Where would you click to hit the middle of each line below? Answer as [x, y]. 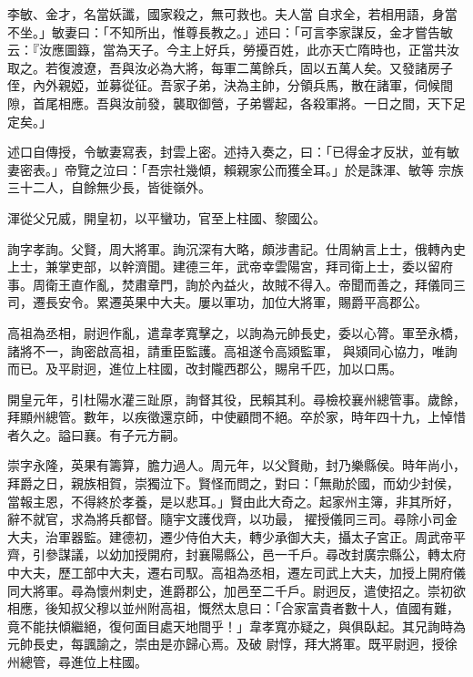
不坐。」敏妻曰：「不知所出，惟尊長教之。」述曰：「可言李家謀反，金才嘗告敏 [230, 31]
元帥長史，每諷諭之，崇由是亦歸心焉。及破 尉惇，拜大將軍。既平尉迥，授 [226, 644]
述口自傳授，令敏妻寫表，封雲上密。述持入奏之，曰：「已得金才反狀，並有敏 [233, 152]
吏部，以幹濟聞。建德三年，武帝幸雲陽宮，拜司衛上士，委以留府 [262, 267]
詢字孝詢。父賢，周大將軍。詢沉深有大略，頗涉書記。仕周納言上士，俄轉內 [230, 248]
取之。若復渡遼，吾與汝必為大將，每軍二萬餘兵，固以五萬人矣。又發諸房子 [230, 67]
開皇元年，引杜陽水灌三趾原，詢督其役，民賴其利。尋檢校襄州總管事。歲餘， [236, 399]
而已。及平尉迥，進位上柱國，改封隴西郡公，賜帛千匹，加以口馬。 [205, 369]
